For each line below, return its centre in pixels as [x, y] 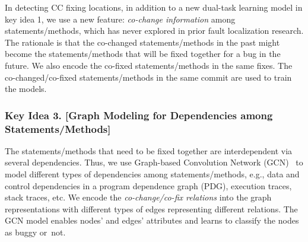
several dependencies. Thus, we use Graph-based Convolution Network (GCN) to [154, 162]
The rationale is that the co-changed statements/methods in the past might [142, 42]
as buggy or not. [35, 232]
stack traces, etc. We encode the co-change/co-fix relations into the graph [138, 197]
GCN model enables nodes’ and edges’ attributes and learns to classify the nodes [152, 220]
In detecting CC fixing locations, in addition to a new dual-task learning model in [154, 7]
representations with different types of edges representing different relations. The [151, 208]
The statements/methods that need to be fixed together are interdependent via [149, 150]
